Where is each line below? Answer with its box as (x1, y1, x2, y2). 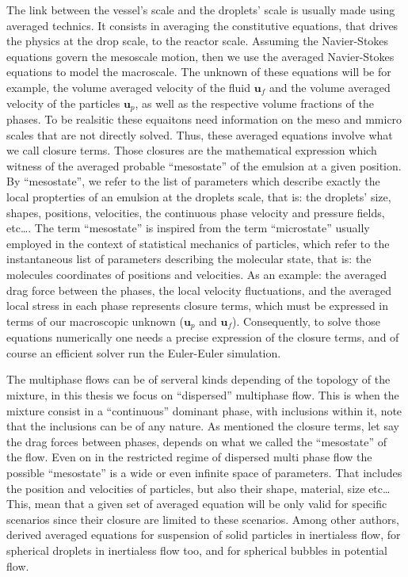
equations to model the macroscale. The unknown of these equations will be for (6, 63, 391, 80)
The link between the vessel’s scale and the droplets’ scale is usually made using (6, 2, 395, 17)
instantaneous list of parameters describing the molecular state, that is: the (6, 250, 372, 267)
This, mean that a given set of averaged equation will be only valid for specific (6, 495, 387, 512)
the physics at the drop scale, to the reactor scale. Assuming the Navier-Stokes (6, 32, 389, 49)
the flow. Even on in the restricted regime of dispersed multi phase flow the (6, 449, 372, 465)
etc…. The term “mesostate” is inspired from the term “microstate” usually (6, 220, 370, 236)
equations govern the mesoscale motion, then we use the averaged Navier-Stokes (6, 48, 395, 64)
